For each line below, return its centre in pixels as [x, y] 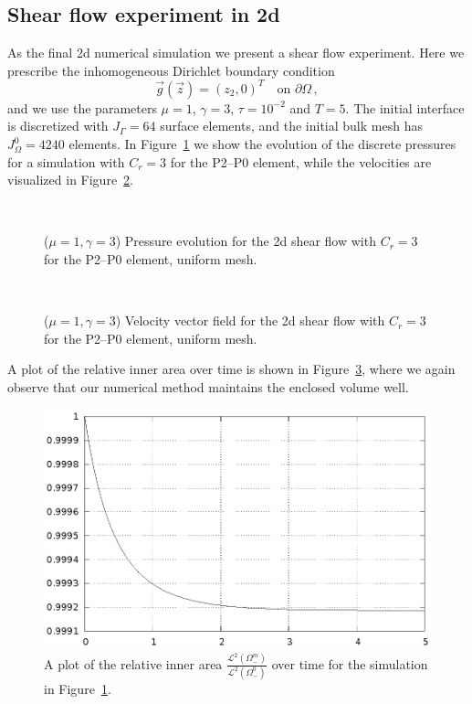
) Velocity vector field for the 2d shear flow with [250, 320]
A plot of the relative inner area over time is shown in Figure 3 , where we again [231, 369]
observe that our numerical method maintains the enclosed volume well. [208, 387]
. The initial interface [405, 107]
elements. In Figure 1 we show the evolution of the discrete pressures [262, 144]
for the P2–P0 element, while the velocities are [301, 161]
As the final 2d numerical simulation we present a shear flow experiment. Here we [236, 53]
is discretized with [58, 126]
